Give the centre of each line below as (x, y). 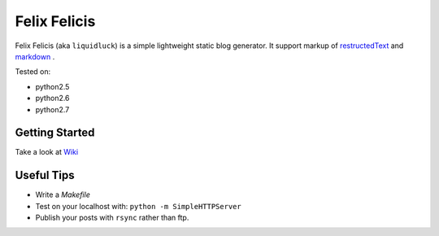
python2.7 (52, 109)
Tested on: (33, 72)
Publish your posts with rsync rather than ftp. (112, 218)
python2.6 (52, 98)
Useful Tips (45, 175)
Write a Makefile (63, 194)
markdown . (35, 56)
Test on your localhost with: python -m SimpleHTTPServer (138, 206)
